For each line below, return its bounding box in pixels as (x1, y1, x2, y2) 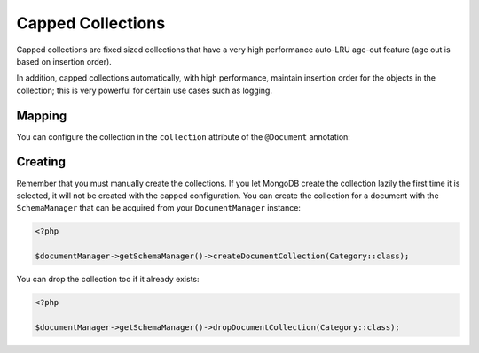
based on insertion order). (16, 56, 113, 66)
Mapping (16, 108, 67, 123)
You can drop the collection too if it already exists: (16, 274, 200, 285)
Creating (16, 155, 67, 170)
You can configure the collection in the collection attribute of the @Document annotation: (16, 131, 350, 142)
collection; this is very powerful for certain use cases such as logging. (16, 85, 272, 96)
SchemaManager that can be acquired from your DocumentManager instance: (16, 203, 302, 213)
